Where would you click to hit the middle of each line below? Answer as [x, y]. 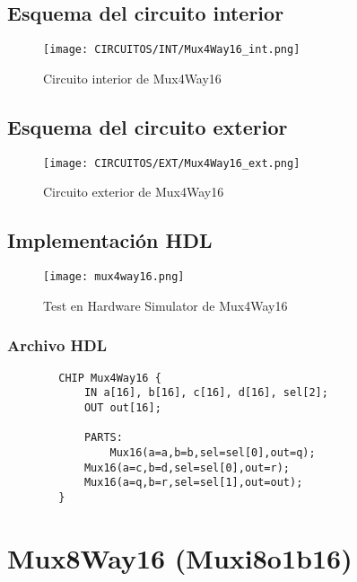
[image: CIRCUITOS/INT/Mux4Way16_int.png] [172, 50]
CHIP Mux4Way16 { [110, 378]
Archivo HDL [57, 345]
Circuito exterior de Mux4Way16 [134, 192]
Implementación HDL [110, 240]
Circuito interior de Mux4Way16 [132, 78]
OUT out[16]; [122, 407]
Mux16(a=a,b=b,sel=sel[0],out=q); [213, 452]
